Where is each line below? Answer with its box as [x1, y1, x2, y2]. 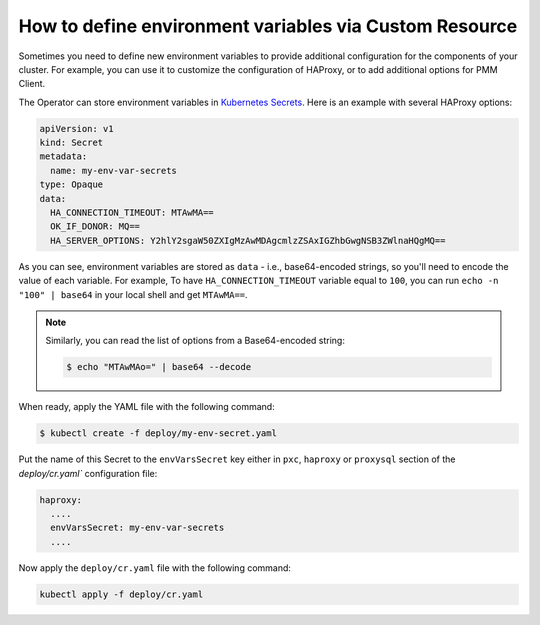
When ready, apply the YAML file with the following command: [18, 401, 275, 413]
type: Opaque [39, 179, 104, 190]
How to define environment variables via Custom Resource [18, 15, 518, 37]
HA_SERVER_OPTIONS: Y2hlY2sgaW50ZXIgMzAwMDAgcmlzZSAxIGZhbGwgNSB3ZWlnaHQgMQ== [50, 235, 446, 246]
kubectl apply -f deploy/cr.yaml [39, 588, 204, 600]
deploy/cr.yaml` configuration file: [18, 467, 158, 479]
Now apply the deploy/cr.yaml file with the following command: [18, 561, 292, 574]
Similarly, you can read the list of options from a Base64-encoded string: [45, 335, 345, 347]
